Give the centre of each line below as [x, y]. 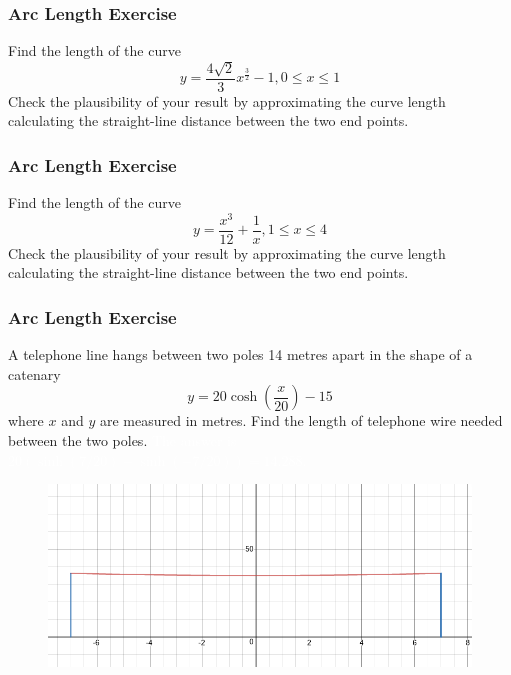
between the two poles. [78, 439]
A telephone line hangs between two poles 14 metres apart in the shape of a [240, 354]
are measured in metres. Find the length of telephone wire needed [301, 420]
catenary [34, 373]
